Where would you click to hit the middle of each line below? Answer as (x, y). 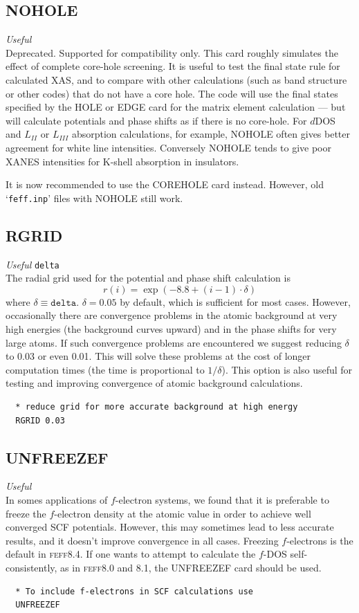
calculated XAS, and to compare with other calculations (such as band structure (176, 79)
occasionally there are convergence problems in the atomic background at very (172, 315)
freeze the (26, 513)
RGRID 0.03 (40, 420)
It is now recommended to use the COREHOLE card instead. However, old (165, 184)
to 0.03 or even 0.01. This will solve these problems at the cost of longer (158, 356)
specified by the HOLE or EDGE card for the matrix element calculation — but (176, 107)
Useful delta (33, 264)
